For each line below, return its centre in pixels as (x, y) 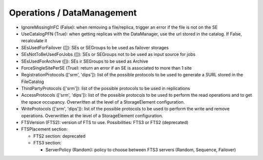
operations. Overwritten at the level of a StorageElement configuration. (92, 116)
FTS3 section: (47, 143)
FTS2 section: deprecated (59, 136)
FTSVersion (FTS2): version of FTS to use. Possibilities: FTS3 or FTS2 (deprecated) (105, 123)
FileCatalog (33, 81)
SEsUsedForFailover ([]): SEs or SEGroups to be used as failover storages (95, 47)
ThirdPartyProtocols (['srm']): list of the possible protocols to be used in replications (105, 89)
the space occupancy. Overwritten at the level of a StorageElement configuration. (103, 102)
